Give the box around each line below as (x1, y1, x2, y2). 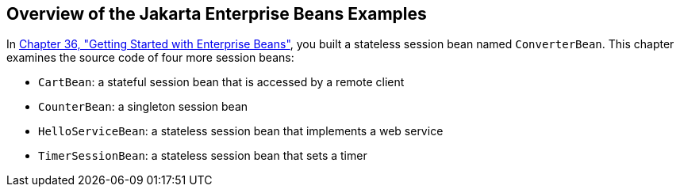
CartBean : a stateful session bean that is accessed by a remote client (38, 75, 405, 89)
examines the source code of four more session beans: (6, 51, 294, 65)
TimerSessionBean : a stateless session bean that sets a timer (38, 149, 367, 163)
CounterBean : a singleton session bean (38, 100, 248, 114)
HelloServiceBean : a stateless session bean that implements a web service (38, 124, 444, 138)
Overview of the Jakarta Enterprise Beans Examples (6, 4, 427, 24)
